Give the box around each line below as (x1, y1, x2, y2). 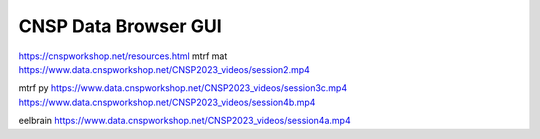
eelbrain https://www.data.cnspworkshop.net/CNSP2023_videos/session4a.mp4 (18, 115, 351, 127)
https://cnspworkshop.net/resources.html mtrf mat (18, 50, 228, 62)
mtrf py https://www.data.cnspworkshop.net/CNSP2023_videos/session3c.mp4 (18, 82, 348, 94)
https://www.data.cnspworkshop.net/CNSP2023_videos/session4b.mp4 (18, 96, 316, 108)
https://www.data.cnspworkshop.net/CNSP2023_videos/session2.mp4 (18, 63, 310, 75)
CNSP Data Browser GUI (18, 15, 222, 37)
